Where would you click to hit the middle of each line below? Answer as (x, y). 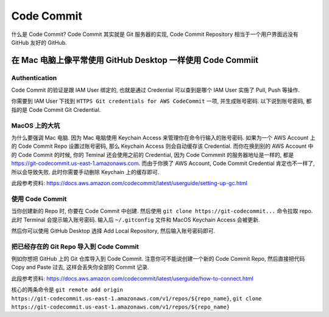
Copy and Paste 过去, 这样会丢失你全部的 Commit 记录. (80, 267)
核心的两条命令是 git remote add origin (67, 290)
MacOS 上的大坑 (36, 125)
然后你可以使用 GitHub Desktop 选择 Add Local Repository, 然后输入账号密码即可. (113, 231)
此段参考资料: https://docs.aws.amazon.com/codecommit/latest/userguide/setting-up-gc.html (129, 183)
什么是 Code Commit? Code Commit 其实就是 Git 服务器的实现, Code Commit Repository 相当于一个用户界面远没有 (155, 34)
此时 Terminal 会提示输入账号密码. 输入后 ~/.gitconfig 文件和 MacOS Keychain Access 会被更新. (136, 219)
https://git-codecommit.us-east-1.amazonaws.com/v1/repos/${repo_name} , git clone (136, 298)
